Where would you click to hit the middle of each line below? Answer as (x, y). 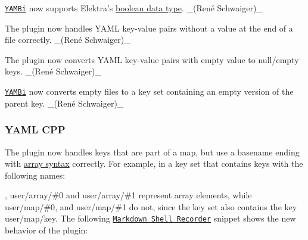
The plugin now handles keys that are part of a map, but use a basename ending (152, 152)
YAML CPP (35, 130)
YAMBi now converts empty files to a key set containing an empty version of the (149, 91)
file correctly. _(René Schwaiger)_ (68, 40)
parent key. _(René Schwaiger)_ (64, 103)
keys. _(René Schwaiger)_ (53, 71)
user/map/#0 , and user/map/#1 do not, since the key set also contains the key (151, 206)
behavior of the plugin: (46, 230)
